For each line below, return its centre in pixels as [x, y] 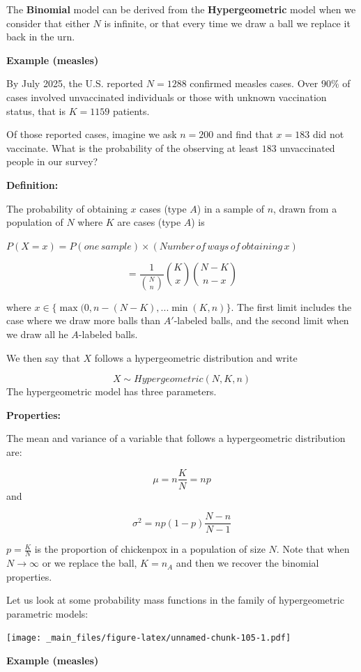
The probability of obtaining [67, 208]
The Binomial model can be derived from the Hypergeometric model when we [181, 9]
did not [328, 134]
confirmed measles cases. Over [254, 83]
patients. [131, 110]
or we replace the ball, [90, 563]
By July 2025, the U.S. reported [75, 83]
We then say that [43, 357]
